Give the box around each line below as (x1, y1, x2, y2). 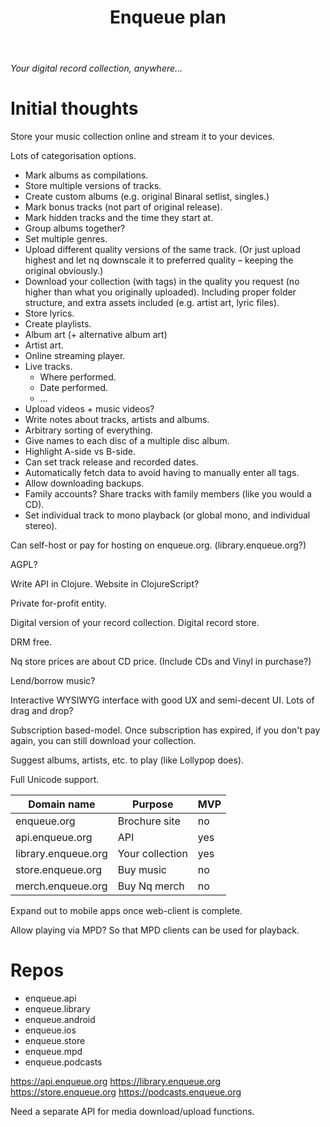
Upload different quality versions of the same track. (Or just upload (24, 244, 301, 256)
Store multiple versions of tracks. (24, 180, 162, 192)
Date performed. (39, 382, 109, 394)
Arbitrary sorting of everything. (24, 424, 153, 436)
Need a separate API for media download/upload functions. (10, 1106, 255, 1118)
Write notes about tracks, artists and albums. (24, 414, 210, 426)
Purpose (132, 797, 174, 811)
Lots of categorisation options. (10, 150, 137, 162)
